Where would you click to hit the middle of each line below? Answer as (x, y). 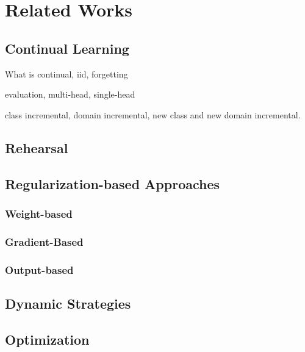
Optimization (47, 339)
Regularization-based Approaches (113, 183)
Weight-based (39, 213)
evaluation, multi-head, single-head (70, 94)
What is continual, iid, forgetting (66, 74)
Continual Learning (67, 48)
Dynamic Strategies (68, 303)
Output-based (39, 269)
